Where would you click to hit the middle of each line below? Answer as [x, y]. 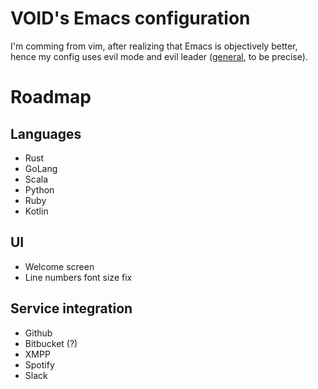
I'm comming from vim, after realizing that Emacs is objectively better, [154, 46]
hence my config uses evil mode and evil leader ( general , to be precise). [159, 56]
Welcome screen [59, 266]
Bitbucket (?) [51, 343]
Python [39, 189]
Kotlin [36, 211]
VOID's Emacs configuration [130, 18]
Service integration [71, 308]
